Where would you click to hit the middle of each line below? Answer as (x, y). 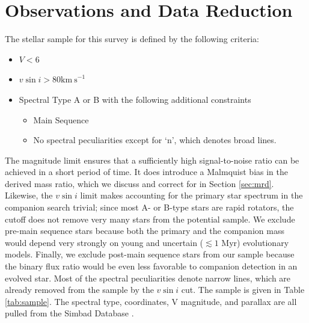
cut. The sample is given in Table (243, 290)
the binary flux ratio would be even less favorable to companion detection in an (151, 266)
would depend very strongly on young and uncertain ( (104, 242)
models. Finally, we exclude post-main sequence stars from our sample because (150, 254)
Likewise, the (29, 195)
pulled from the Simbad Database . (69, 313)
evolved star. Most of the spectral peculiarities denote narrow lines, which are (148, 278)
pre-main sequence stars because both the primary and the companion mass (145, 231)
